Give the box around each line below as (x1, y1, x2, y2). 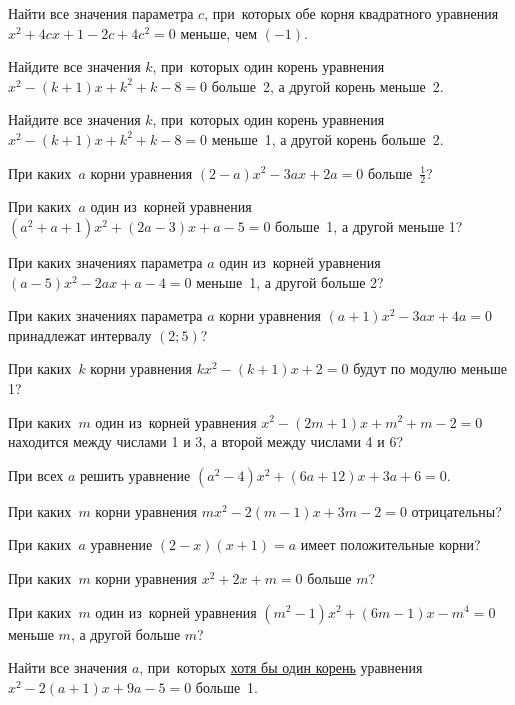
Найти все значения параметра (8, 3, 194, 23)
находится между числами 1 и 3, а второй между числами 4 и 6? (8, 431, 403, 452)
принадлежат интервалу (8, 324, 152, 345)
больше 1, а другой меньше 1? (275, 215, 463, 236)
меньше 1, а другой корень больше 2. (211, 128, 444, 149)
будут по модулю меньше (353, 358, 507, 379)
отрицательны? (411, 500, 502, 521)
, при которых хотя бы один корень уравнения (139, 657, 423, 678)
